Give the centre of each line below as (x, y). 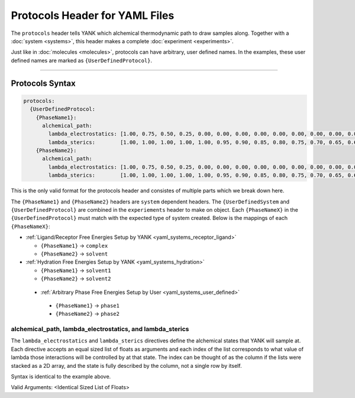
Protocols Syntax (43, 83)
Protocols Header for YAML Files (93, 15)
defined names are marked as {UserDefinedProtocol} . (82, 60)
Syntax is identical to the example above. (61, 376)
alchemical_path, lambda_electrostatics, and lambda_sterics (100, 329)
